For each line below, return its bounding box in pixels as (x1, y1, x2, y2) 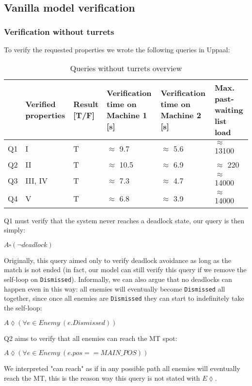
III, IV (25, 174, 48, 186)
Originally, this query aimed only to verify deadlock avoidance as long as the (4, 255, 231, 265)
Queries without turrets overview (70, 62, 182, 74)
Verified (25, 98, 56, 110)
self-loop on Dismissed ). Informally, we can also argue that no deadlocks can (4, 274, 232, 284)
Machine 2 (160, 109, 201, 121)
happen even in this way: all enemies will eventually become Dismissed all (4, 283, 225, 293)
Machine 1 (107, 109, 147, 121)
